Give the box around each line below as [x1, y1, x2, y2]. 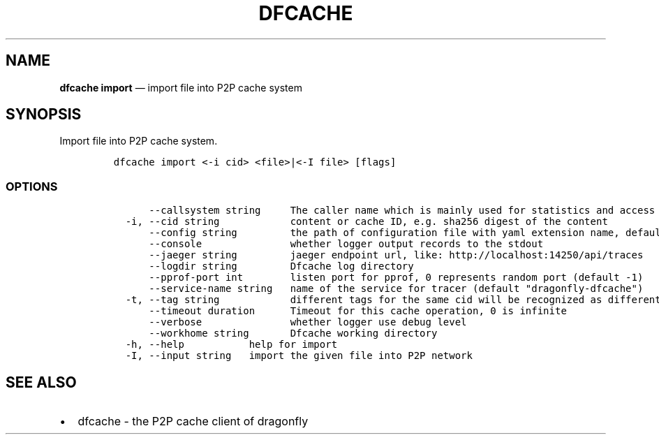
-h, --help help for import [125, 339, 338, 351]
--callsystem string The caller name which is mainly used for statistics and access [149, 205, 656, 217]
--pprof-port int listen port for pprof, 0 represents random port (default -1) [149, 272, 644, 284]
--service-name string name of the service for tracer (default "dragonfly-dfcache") [149, 283, 644, 295]
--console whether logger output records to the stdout [149, 238, 544, 250]
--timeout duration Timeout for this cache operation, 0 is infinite [149, 305, 567, 317]
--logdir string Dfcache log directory [149, 261, 414, 272]
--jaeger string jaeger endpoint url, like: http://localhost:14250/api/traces [149, 249, 644, 261]
